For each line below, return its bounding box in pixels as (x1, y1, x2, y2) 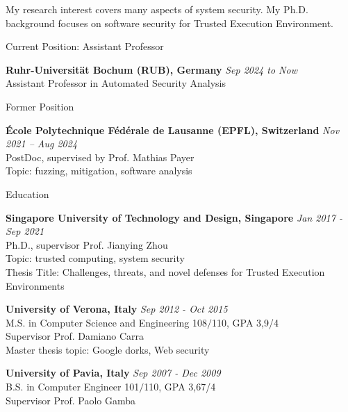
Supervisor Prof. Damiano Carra (6, 329, 144, 343)
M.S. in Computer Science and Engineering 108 (6, 315, 208, 329)
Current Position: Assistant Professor (6, 39, 164, 53)
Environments (6, 278, 65, 292)
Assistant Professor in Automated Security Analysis (6, 76, 226, 90)
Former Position (6, 99, 74, 113)
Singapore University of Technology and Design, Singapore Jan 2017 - (6, 210, 342, 224)
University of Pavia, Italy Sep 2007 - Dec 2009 (6, 365, 221, 380)
